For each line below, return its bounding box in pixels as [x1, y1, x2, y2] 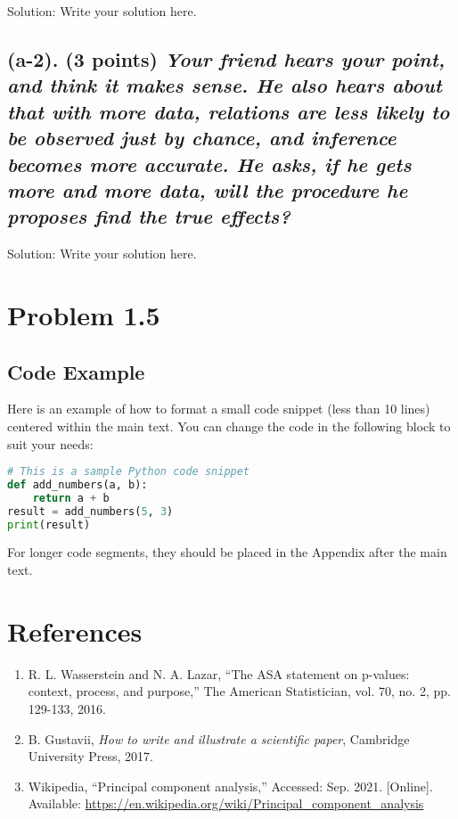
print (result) [7, 518, 91, 531]
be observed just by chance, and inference [7, 124, 397, 152]
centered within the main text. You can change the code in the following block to [7, 416, 451, 435]
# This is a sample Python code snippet [7, 465, 250, 479]
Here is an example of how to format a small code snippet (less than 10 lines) [7, 399, 430, 418]
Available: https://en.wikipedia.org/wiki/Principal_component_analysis [28, 794, 424, 813]
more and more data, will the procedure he [7, 176, 408, 203]
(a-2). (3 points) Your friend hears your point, [7, 45, 446, 72]
